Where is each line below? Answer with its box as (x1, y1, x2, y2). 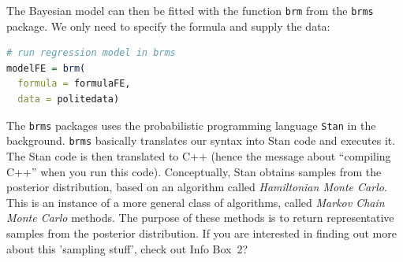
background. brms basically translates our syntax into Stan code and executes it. (6, 132, 396, 149)
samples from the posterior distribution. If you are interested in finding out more (6, 224, 397, 241)
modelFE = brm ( (6, 62, 86, 74)
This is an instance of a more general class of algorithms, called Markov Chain (6, 194, 385, 210)
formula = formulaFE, (17, 78, 131, 90)
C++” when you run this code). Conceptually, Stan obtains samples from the (6, 163, 382, 179)
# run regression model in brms (6, 47, 176, 59)
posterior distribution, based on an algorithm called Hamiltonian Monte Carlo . (6, 179, 387, 195)
